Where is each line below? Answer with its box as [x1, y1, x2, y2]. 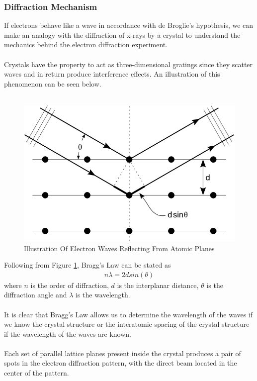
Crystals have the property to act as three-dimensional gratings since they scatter [4, 59, 253, 69]
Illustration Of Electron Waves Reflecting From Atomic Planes [24, 243, 215, 253]
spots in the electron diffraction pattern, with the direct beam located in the [4, 358, 237, 368]
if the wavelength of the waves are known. [4, 328, 131, 339]
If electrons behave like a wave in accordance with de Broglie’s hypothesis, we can [4, 20, 254, 30]
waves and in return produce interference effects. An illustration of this [4, 69, 220, 79]
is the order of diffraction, [30, 280, 109, 290]
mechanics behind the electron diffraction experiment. [4, 39, 168, 50]
